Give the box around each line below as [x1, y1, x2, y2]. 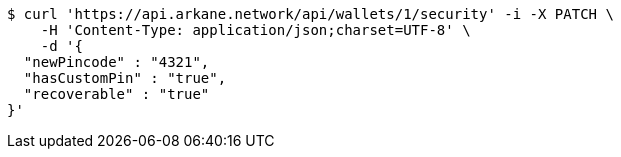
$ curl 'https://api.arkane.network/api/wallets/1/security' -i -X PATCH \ [7, 6, 614, 22]
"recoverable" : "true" [23, 86, 210, 102]
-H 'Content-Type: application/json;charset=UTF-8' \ [40, 22, 471, 38]
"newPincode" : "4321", [23, 54, 210, 70]
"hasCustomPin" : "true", [23, 70, 227, 86]
